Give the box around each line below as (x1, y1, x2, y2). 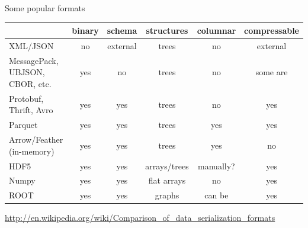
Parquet (9, 118, 38, 131)
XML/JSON (9, 39, 54, 52)
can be (204, 189, 229, 201)
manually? (198, 159, 235, 172)
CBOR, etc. (9, 77, 52, 89)
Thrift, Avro (9, 104, 53, 116)
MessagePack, (9, 54, 59, 66)
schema (107, 24, 137, 37)
